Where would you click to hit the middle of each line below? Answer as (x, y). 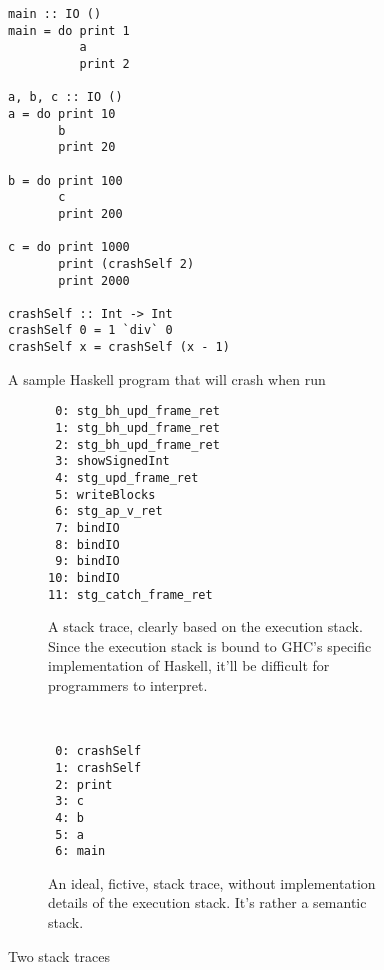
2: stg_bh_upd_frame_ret (137, 444)
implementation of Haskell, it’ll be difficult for (189, 665)
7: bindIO (87, 527)
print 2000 (94, 280)
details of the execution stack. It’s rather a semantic (207, 902)
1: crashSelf (98, 767)
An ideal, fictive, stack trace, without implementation (212, 882)
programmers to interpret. (128, 685)
